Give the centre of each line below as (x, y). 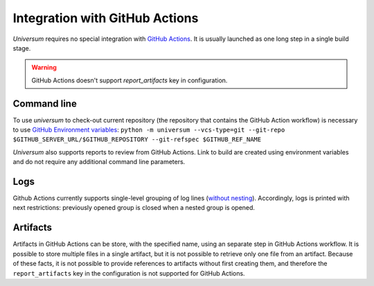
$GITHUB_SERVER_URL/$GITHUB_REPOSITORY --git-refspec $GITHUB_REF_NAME (137, 140)
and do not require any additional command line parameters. (99, 162)
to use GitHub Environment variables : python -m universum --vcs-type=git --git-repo (149, 130)
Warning (44, 68)
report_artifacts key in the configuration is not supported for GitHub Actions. (129, 273)
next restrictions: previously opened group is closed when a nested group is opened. (134, 208)
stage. (22, 48)
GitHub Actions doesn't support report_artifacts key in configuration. (130, 80)
